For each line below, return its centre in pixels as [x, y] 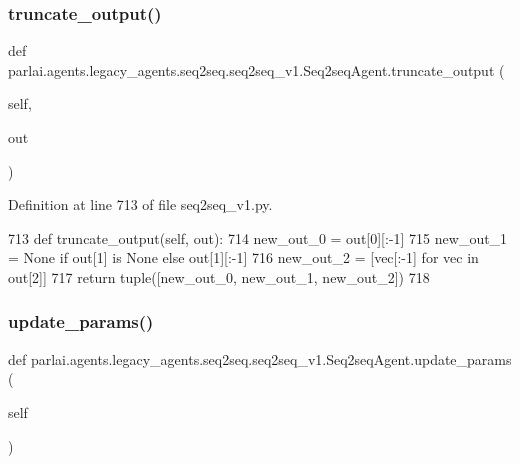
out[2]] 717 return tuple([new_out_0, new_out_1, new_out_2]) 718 [219, 276]
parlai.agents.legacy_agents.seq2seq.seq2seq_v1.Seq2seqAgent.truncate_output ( [256, 69]
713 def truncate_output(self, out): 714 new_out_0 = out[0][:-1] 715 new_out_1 [258, 237]
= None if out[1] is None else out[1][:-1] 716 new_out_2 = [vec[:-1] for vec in [243, 257]
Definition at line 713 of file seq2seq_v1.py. [140, 204]
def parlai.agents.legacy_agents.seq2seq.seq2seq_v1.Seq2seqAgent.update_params [260, 358]
